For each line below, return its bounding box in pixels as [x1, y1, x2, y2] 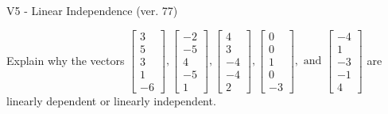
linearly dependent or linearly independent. [6, 92, 216, 108]
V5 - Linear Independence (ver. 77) [6, 2, 178, 18]
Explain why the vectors [6, 51, 125, 68]
